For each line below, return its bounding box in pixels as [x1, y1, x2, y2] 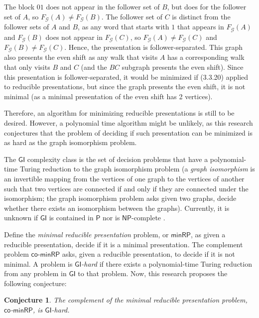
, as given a [190, 229, 226, 239]
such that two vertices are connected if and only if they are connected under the [4, 183, 249, 193]
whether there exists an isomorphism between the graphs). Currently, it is [4, 202, 230, 213]
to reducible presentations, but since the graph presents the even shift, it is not [4, 81, 246, 92]
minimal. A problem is [4, 258, 73, 269]
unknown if [4, 212, 38, 223]
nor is [103, 212, 120, 223]
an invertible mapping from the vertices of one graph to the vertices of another [4, 173, 245, 183]
